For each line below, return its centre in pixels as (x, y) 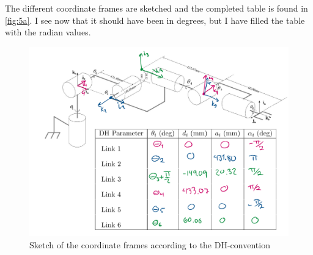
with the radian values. (48, 32)
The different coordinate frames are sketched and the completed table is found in (156, 8)
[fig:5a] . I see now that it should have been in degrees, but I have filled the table (155, 20)
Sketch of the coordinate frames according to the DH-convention (150, 244)
